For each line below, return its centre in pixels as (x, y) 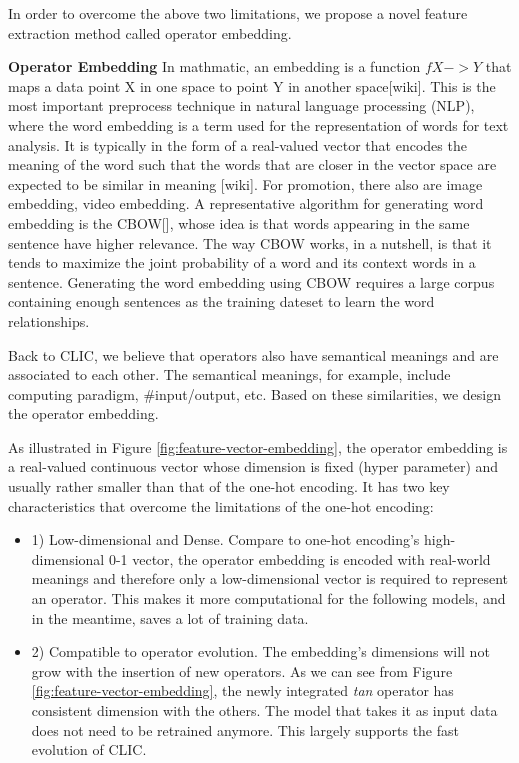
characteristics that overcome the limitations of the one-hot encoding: (221, 505)
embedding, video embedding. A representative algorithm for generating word (246, 203)
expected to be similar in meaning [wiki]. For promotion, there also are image (245, 183)
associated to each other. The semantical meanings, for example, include (229, 374)
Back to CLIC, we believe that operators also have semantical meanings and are (253, 354)
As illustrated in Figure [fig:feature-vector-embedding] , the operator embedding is (258, 446)
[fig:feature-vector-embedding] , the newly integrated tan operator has (242, 690)
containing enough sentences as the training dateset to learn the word (221, 301)
